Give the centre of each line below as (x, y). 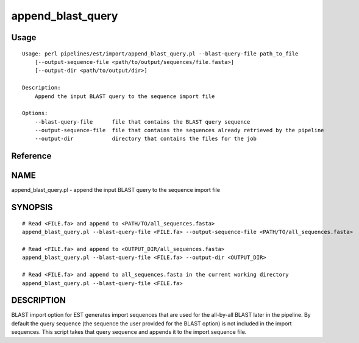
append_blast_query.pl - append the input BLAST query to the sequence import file (116, 190)
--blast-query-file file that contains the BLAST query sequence (142, 122)
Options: (35, 113)
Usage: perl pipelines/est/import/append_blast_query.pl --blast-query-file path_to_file (160, 54)
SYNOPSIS (32, 207)
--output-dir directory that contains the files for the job (146, 139)
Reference (31, 156)
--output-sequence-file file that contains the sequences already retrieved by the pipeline (179, 130)
